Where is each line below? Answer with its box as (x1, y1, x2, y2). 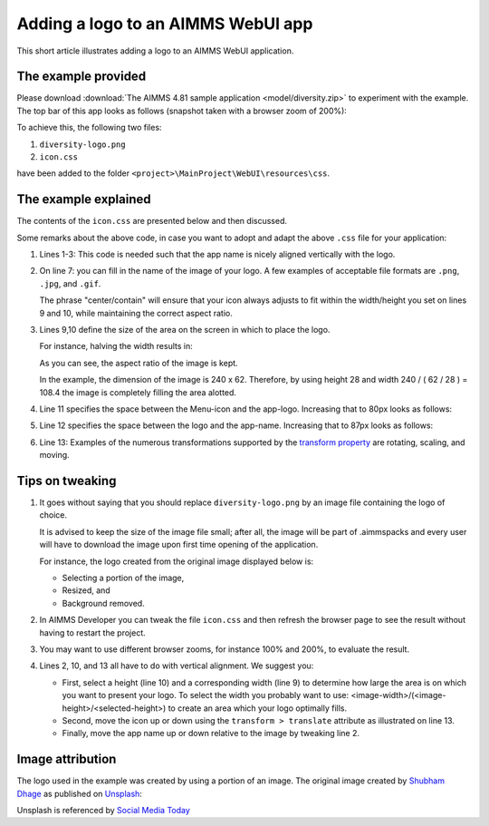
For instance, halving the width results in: (39, 341, 194, 352)
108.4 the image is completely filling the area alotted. (39, 386, 237, 398)
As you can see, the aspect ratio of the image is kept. (39, 357, 239, 368)
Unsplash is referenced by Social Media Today (16, 805, 190, 816)
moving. (39, 450, 70, 461)
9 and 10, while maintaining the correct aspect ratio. (39, 307, 233, 318)
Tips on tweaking (16, 472, 117, 489)
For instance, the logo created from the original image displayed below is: (39, 556, 314, 567)
